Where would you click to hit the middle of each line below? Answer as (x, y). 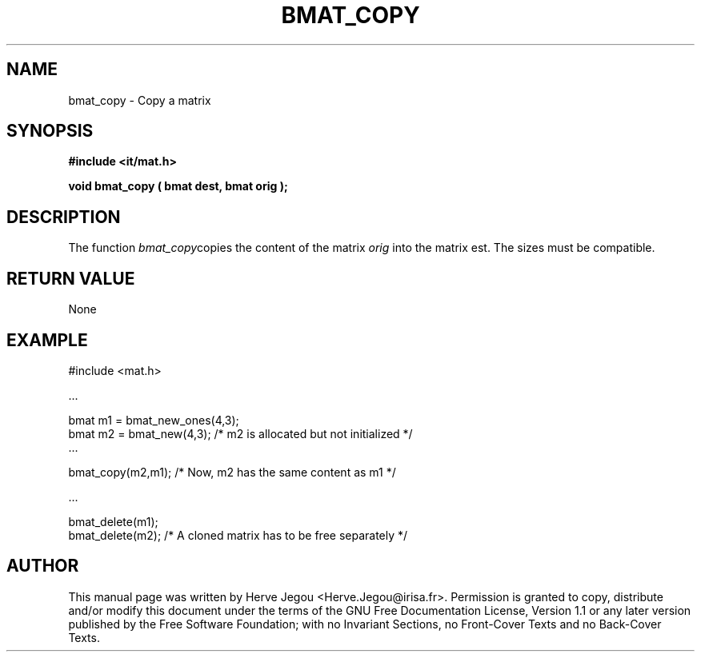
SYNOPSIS (50, 131)
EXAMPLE (47, 340)
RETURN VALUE (71, 278)
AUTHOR (43, 566)
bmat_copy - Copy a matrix (140, 100)
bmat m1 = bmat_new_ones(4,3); (154, 420)
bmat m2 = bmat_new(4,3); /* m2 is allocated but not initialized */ (240, 433)
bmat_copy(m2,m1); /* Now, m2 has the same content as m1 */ (232, 472)
